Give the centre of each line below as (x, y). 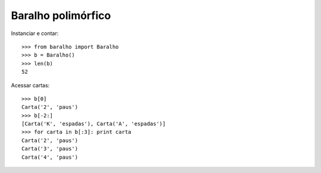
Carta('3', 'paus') (50, 149)
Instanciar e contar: (35, 33)
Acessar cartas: (30, 85)
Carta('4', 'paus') (50, 157)
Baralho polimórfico (61, 15)
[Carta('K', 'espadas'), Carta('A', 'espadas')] (94, 124)
